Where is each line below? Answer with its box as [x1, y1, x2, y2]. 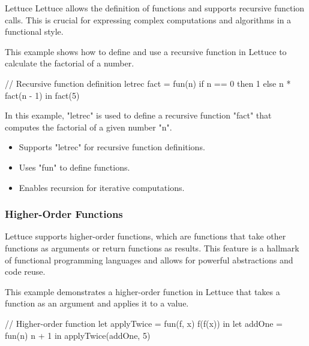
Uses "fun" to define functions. [19, 160, 130, 173]
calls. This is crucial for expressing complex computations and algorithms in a [5, 13, 292, 26]
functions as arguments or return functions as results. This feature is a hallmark [5, 241, 299, 254]
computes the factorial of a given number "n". [5, 120, 172, 133]
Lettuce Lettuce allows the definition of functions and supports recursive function [5, 2, 305, 14]
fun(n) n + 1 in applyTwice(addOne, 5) [5, 329, 151, 341]
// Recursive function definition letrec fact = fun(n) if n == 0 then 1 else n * [5, 77, 291, 89]
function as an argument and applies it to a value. [5, 297, 189, 309]
